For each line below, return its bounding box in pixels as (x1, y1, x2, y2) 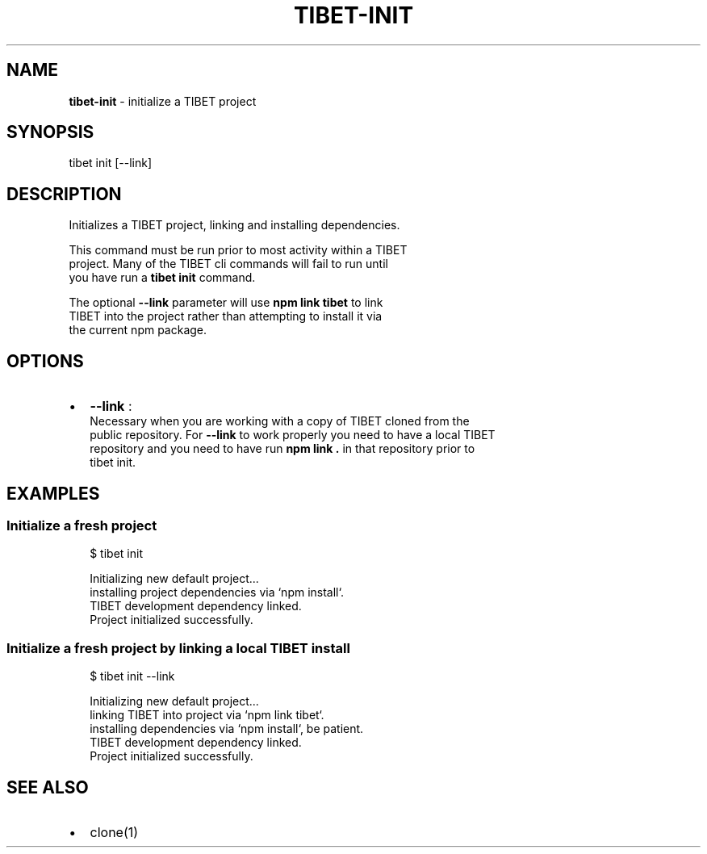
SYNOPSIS (6, 122, 94, 143)
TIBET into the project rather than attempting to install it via (69, 309, 383, 324)
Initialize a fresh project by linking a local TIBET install (6, 639, 350, 656)
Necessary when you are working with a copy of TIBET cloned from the (90, 414, 470, 429)
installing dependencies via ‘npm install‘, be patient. (90, 722, 364, 736)
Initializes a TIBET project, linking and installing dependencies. (69, 218, 400, 232)
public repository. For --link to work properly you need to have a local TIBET (90, 428, 496, 442)
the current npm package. (69, 323, 207, 337)
